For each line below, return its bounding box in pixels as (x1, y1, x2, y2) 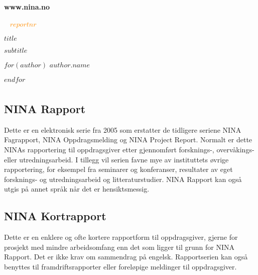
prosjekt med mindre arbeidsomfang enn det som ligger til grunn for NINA (4, 241, 234, 252)
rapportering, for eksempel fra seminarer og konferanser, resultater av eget (4, 164, 233, 174)
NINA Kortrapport (4, 208, 106, 224)
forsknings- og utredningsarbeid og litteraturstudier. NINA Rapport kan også (4, 173, 242, 184)
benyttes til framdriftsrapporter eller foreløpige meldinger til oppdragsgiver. (4, 261, 237, 271)
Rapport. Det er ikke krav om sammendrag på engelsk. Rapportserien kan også (4, 251, 248, 262)
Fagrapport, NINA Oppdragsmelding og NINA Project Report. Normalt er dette (4, 134, 252, 145)
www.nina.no (4, 2, 50, 12)
